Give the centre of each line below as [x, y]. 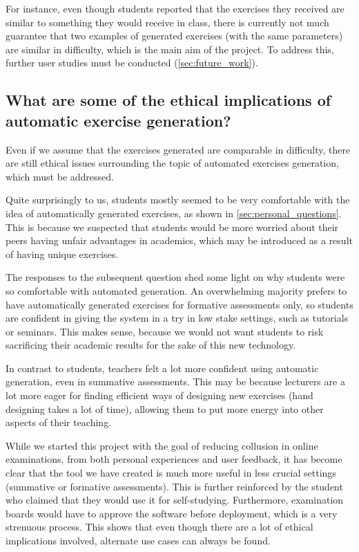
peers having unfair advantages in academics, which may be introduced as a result [179, 240]
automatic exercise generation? [118, 120]
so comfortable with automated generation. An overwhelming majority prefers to [176, 290]
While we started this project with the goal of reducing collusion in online [162, 445]
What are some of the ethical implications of [168, 100]
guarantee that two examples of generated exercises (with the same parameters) [174, 36]
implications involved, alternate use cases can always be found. [138, 540]
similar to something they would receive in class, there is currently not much [167, 22]
